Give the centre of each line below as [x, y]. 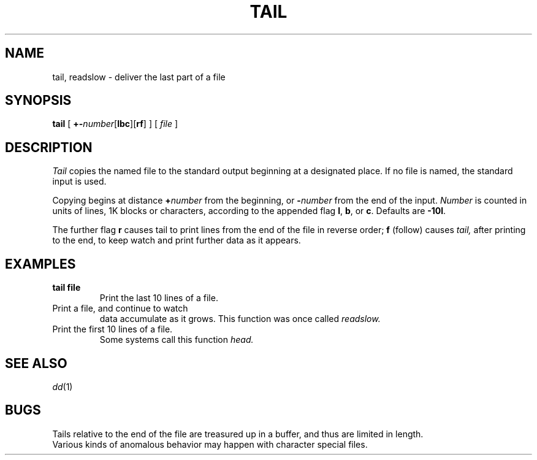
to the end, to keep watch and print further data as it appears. [177, 240]
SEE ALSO [36, 363]
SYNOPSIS [38, 101]
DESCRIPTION [49, 147]
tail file [67, 288]
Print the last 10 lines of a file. [159, 298]
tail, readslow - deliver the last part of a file [139, 77]
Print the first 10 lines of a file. [112, 329]
